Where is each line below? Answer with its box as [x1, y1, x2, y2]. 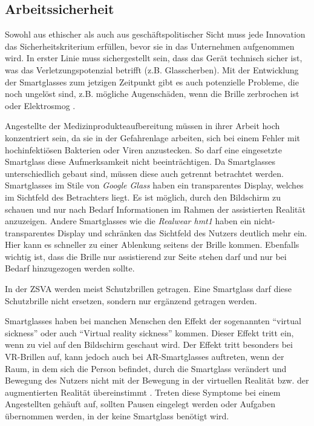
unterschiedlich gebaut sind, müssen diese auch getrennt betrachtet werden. [5, 167, 284, 179]
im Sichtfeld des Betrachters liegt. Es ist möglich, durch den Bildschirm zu [5, 190, 281, 203]
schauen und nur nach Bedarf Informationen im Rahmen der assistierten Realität [5, 202, 306, 215]
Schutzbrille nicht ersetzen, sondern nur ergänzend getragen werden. [5, 294, 257, 307]
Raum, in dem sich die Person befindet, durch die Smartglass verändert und [5, 362, 287, 374]
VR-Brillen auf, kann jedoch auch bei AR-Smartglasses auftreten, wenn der [5, 350, 284, 363]
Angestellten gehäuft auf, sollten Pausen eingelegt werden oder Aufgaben [5, 398, 275, 410]
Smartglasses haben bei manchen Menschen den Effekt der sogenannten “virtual [5, 315, 301, 327]
